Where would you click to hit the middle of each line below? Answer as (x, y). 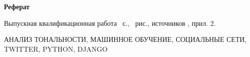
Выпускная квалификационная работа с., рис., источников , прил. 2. (110, 23)
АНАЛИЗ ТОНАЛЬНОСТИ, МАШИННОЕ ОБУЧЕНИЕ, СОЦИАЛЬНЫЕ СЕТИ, (125, 39)
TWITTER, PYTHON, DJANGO (56, 48)
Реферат (17, 6)
